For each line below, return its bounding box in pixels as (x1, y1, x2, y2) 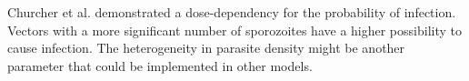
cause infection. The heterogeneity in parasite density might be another (7, 38, 405, 57)
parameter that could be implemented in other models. (7, 56, 313, 75)
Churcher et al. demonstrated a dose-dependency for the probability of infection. (7, 3, 456, 21)
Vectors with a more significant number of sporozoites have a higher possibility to (7, 20, 462, 39)
